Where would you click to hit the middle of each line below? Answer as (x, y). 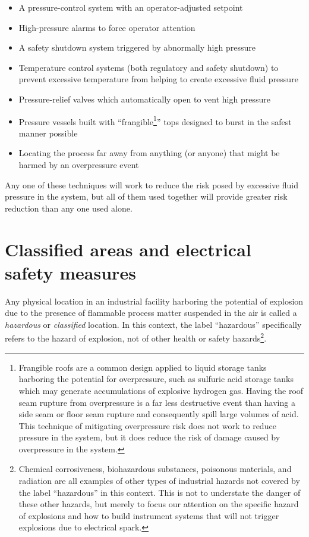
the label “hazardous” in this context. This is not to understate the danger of (160, 492)
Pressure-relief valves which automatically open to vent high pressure (144, 99)
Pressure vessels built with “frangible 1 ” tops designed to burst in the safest (155, 120)
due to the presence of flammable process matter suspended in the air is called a (151, 313)
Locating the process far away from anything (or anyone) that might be (149, 153)
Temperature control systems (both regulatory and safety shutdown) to (149, 67)
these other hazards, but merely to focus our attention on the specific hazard (159, 504)
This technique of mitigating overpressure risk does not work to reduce (147, 425)
